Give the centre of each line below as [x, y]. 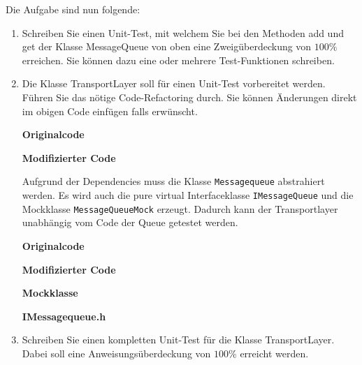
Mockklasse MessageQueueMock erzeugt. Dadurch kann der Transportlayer [180, 208]
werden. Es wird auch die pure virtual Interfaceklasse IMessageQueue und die [188, 195]
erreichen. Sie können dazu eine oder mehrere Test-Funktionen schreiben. [178, 60]
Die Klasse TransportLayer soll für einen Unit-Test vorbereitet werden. [174, 83]
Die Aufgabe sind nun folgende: [73, 9]
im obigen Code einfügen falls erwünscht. [110, 111]
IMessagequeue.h [64, 316]
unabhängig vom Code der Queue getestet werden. [130, 222]
